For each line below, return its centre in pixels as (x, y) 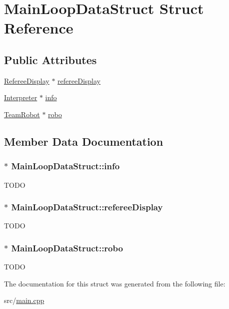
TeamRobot (22, 114)
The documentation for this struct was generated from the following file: (115, 283)
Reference (39, 28)
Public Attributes (50, 59)
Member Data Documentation (84, 141)
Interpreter (21, 97)
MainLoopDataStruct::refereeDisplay (87, 207)
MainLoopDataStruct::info (65, 166)
